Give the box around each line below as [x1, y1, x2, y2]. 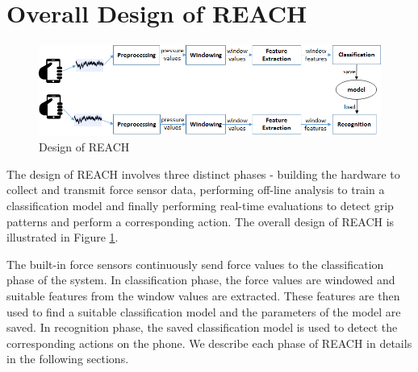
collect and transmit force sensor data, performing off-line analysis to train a [6, 181, 385, 198]
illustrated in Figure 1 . [6, 229, 119, 246]
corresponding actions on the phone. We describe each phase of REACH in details [6, 334, 412, 351]
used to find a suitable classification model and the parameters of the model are [6, 303, 401, 320]
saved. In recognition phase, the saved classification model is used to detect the [6, 319, 398, 336]
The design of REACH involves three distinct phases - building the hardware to [6, 165, 400, 182]
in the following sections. [6, 350, 129, 367]
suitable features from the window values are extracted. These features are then [6, 287, 400, 304]
